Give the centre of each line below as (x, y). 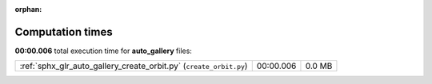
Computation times (64, 32)
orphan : (28, 9)
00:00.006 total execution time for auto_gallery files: (103, 51)
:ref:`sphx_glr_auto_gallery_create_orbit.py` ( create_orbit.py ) (134, 66)
